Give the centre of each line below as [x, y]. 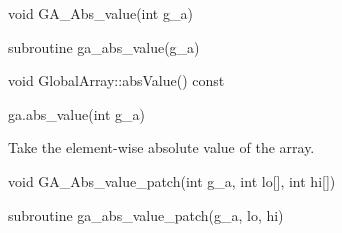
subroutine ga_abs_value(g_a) [104, 46]
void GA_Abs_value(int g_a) [100, 13]
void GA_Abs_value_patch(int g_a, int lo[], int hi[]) [172, 180]
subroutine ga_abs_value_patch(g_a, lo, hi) [146, 214]
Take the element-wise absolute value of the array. [161, 147]
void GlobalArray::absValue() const [116, 80]
